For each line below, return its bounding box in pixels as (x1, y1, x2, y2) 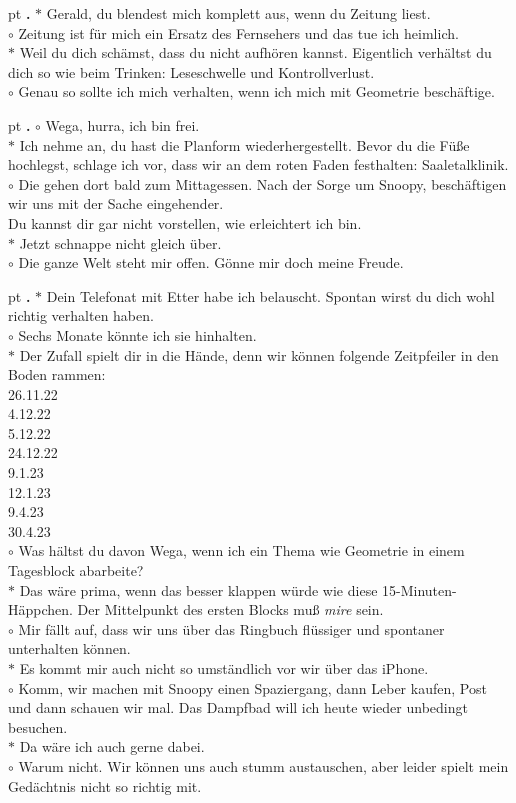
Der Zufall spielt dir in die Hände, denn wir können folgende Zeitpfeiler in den (19, 344, 499, 365)
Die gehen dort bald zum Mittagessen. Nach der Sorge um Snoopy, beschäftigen (18, 173, 507, 194)
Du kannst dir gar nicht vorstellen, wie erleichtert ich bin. (8, 212, 362, 233)
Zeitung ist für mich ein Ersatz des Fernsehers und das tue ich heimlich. (18, 22, 459, 43)
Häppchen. (8, 599, 73, 620)
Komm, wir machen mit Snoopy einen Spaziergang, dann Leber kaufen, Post (18, 677, 487, 698)
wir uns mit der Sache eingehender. (8, 193, 224, 214)
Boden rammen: (8, 364, 106, 385)
